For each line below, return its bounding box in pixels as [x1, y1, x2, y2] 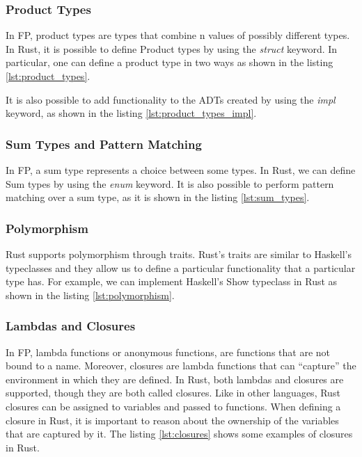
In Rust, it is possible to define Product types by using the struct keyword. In [6, 41, 338, 56]
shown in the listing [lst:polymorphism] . [6, 287, 175, 302]
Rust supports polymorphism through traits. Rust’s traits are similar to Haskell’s [6, 247, 352, 261]
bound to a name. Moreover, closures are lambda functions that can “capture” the [6, 358, 356, 373]
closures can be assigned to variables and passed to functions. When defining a [6, 399, 341, 413]
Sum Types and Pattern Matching [6, 135, 202, 152]
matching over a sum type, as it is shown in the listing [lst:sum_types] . [6, 190, 310, 205]
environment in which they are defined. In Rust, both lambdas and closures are [6, 371, 344, 386]
